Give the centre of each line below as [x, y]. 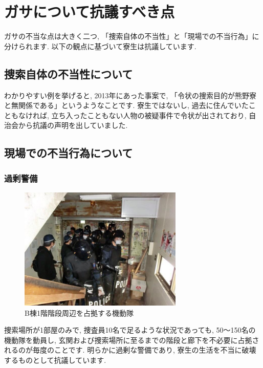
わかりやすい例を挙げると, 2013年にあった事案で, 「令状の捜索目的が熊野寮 [130, 95]
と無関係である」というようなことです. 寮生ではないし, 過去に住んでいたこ [130, 105]
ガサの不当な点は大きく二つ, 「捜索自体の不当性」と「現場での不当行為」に [132, 36]
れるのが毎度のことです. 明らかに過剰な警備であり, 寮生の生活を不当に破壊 [130, 350]
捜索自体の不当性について [69, 73]
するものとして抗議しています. [55, 360]
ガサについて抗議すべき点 [90, 12]
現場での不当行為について [69, 153]
